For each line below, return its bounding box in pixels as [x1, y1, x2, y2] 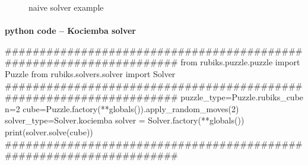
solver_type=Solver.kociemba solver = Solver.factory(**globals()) [5, 114, 245, 126]
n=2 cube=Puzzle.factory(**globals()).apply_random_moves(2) [5, 102, 239, 115]
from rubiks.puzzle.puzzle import [180, 56, 300, 68]
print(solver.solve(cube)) [5, 125, 93, 138]
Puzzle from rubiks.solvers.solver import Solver [5, 67, 176, 80]
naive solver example [28, 1, 104, 13]
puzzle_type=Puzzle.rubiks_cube [180, 91, 304, 103]
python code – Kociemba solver [5, 24, 136, 37]
